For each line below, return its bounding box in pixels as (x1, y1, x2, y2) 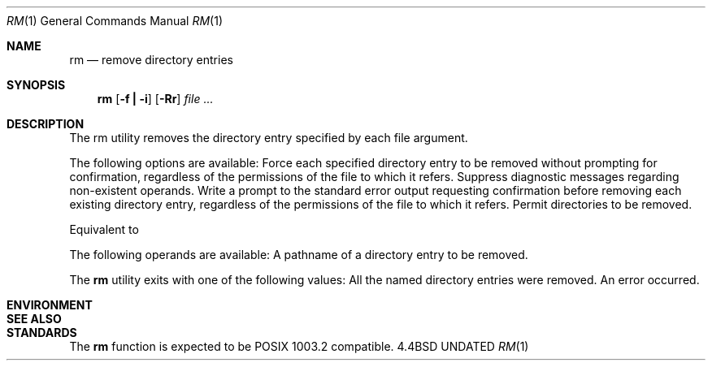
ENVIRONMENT (7, 298, 93, 312)
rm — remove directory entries (69, 53, 233, 67)
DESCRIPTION (7, 117, 85, 131)
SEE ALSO (7, 312, 62, 326)
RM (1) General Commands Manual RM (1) (7, 14, 224, 28)
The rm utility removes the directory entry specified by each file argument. (69, 131, 468, 145)
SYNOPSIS (7, 78, 66, 92)
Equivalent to (69, 222, 139, 236)
